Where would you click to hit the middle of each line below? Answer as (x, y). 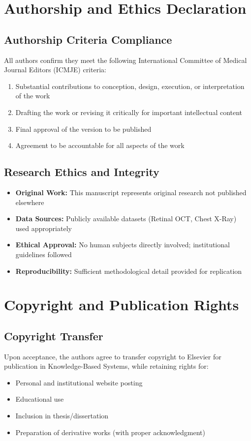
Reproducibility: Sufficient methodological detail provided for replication (129, 271)
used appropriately (44, 228)
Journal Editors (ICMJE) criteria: (55, 70)
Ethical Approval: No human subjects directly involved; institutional (123, 245)
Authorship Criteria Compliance (88, 39)
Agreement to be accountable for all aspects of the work (100, 145)
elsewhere (30, 202)
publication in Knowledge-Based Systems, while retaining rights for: (106, 366)
